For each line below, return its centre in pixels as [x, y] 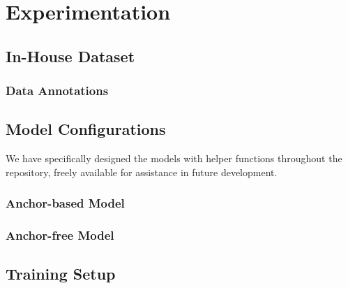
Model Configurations [86, 129]
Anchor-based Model [65, 203]
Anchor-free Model [60, 235]
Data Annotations [57, 91]
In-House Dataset [70, 56]
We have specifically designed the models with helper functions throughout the [174, 158]
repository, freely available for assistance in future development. [142, 172]
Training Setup [61, 274]
